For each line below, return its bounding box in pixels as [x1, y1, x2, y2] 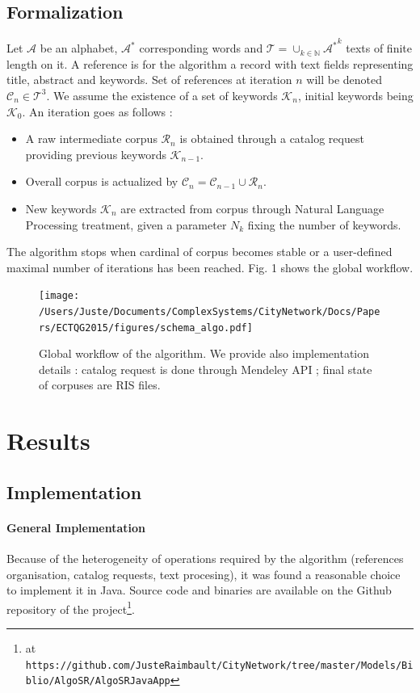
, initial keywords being [297, 86, 414, 103]
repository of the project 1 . [6, 598, 135, 617]
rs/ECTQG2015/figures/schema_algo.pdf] [39, 321, 253, 334]
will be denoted [306, 71, 383, 88]
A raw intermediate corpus [25, 130, 157, 147]
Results [6, 424, 90, 457]
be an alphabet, [40, 40, 118, 57]
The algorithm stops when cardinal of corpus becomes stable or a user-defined [6, 243, 393, 260]
